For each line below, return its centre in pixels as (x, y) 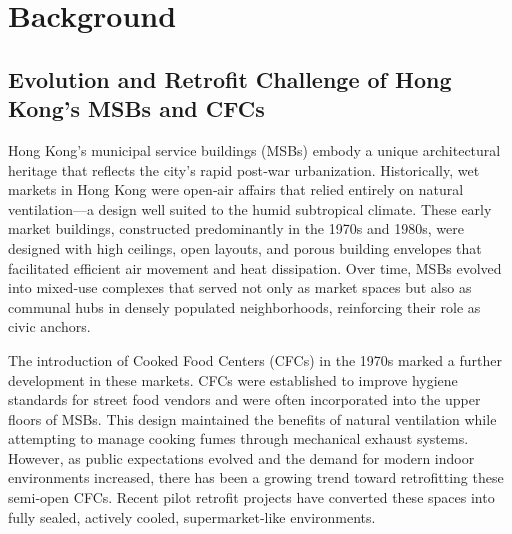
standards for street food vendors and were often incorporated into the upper (244, 399)
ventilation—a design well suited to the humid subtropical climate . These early (250, 208)
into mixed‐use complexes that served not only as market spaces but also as (240, 287)
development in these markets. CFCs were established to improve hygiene (233, 379)
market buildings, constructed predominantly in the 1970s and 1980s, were (236, 228)
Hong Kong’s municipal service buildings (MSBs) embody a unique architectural (254, 149)
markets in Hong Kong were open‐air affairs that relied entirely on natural (236, 189)
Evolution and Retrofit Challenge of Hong (230, 78)
